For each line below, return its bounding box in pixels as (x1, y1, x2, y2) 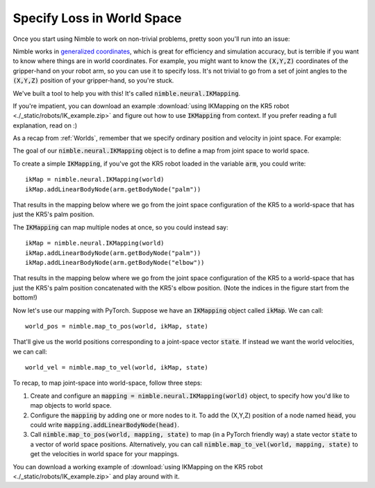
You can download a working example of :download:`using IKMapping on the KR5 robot (12, 462, 263, 471)
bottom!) (12, 293, 37, 302)
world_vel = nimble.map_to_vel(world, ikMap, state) (25, 364, 208, 372)
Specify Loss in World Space (12, 10, 182, 26)
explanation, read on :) (12, 121, 78, 130)
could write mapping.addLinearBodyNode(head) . (30, 421, 180, 429)
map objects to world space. (30, 401, 112, 410)
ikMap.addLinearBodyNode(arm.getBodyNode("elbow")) (25, 259, 205, 266)
